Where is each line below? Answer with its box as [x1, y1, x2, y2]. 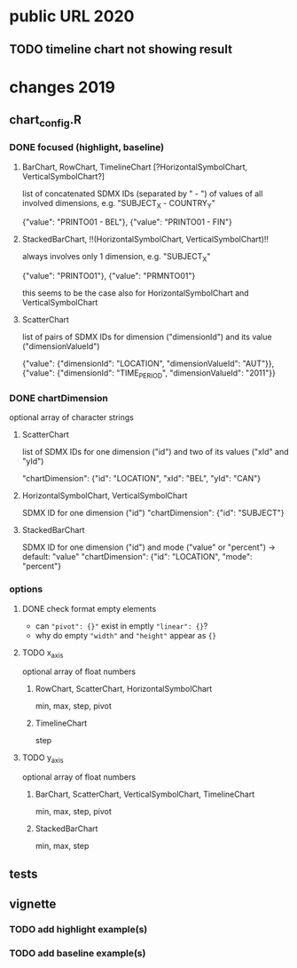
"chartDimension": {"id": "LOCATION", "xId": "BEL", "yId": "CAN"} [21, 473, 262, 484]
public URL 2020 [9, 6, 135, 27]
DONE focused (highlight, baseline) [9, 141, 165, 154]
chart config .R [9, 113, 82, 130]
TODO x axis [21, 647, 64, 660]
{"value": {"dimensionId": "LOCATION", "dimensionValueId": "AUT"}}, [21, 358, 275, 369]
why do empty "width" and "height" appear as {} [35, 630, 217, 640]
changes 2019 [9, 77, 116, 97]
